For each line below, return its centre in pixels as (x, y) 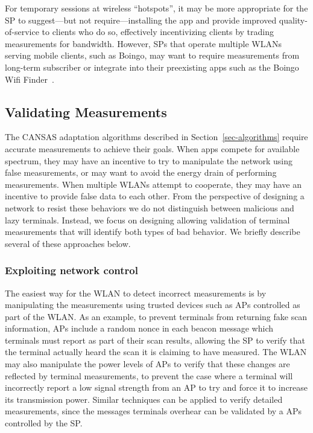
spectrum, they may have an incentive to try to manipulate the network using (149, 160)
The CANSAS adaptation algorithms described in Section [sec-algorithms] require (156, 137)
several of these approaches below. (68, 243)
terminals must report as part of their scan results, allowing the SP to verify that (155, 340)
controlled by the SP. (44, 423)
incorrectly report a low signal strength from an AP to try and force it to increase (156, 387)
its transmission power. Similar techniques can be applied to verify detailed (144, 399)
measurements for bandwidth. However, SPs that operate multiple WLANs (143, 43)
